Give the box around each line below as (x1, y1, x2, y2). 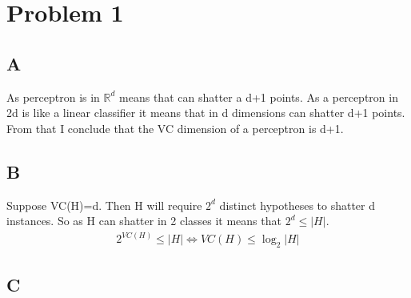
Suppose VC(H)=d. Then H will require (6, 196, 202, 213)
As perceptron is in (6, 88, 100, 105)
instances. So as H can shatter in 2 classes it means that (6, 212, 281, 229)
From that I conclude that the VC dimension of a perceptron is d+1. (6, 119, 344, 136)
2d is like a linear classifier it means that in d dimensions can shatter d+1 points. (6, 104, 405, 121)
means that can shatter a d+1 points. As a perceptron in (119, 88, 398, 105)
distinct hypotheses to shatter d (219, 196, 376, 213)
